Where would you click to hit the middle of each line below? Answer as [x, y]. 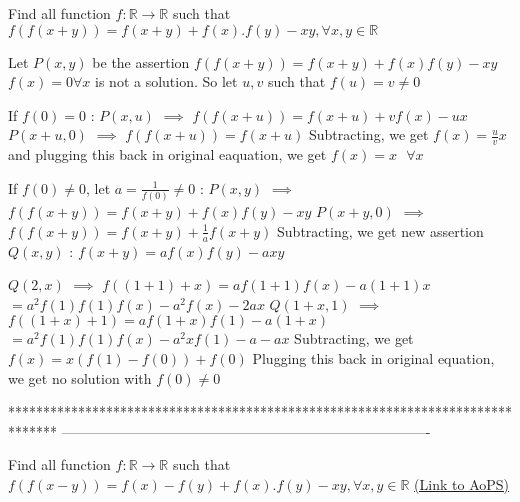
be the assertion [141, 61]
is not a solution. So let [166, 81]
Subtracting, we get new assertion [380, 230]
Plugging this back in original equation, [373, 357]
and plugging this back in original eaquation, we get [167, 154]
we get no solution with [80, 377]
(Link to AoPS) [461, 483]
